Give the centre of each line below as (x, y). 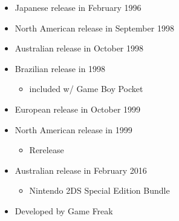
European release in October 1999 (78, 109)
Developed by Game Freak (64, 210)
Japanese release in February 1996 (78, 7)
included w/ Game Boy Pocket (86, 89)
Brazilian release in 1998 (60, 68)
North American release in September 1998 (94, 28)
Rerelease (47, 150)
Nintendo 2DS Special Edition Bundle (99, 190)
